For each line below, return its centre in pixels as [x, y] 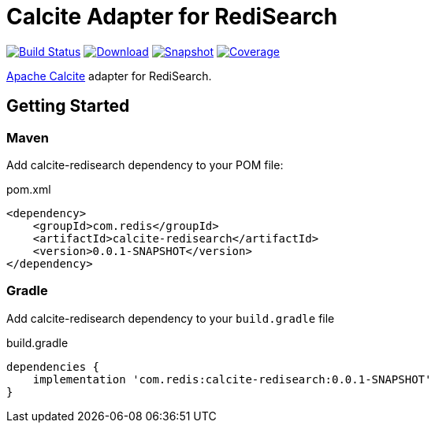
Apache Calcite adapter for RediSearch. [109, 76]
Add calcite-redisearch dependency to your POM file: [145, 165]
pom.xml [29, 189]
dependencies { [53, 366]
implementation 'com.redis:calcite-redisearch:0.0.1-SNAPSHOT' [232, 379]
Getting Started [68, 106]
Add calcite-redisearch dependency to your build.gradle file [171, 318]
